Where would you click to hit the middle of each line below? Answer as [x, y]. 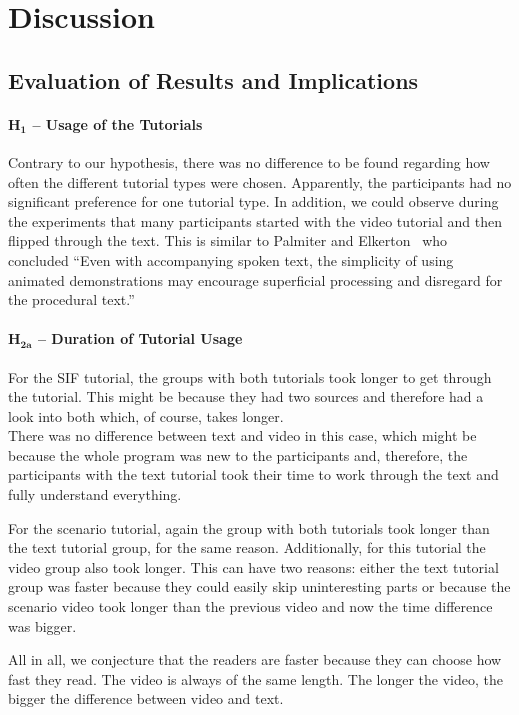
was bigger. [42, 625]
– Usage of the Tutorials [117, 123]
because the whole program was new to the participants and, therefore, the [238, 454]
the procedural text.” [71, 299]
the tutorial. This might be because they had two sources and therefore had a [246, 396]
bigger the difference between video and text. [146, 698]
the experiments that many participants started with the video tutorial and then [255, 220]
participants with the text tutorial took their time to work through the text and [253, 474]
